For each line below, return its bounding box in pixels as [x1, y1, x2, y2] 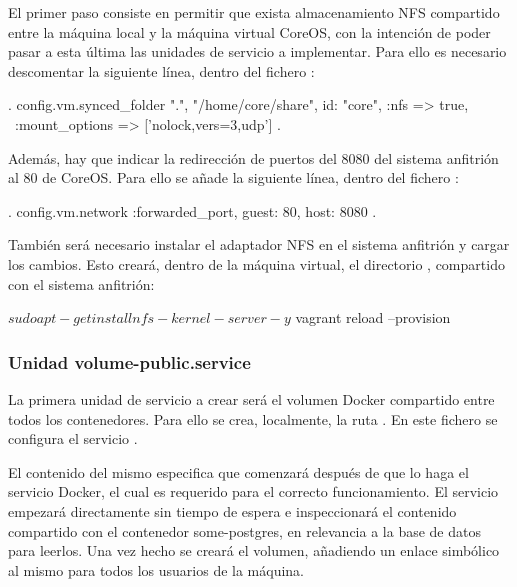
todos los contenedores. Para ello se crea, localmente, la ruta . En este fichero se [8, 408, 498, 429]
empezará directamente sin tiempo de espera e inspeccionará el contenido [8, 500, 457, 521]
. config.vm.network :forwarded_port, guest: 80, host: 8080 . [8, 200, 377, 221]
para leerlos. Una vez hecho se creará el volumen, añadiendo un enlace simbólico [8, 540, 500, 561]
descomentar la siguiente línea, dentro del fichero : [8, 60, 315, 81]
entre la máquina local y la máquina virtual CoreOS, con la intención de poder [8, 21, 491, 42]
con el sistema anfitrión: [8, 273, 155, 294]
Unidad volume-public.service [8, 349, 251, 374]
